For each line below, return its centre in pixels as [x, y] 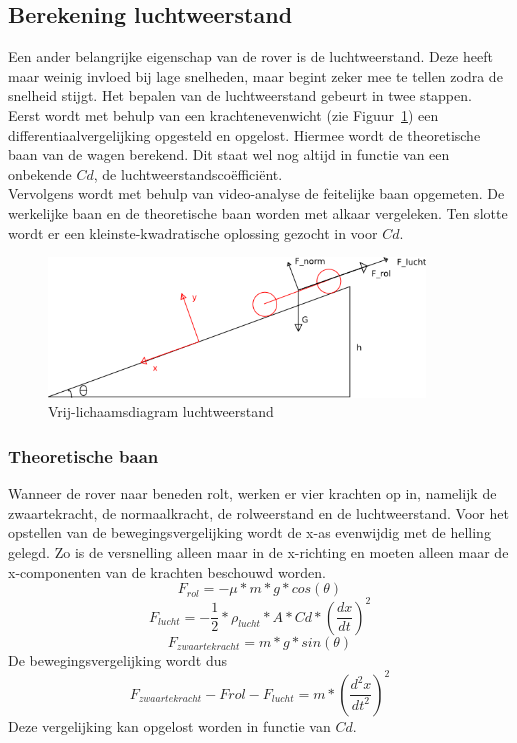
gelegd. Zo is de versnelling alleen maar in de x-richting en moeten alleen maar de [258, 551]
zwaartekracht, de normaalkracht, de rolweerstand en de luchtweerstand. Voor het [258, 512]
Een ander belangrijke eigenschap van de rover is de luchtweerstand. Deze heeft [250, 56]
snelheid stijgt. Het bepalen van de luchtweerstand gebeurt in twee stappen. [240, 95]
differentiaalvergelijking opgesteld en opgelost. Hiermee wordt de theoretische [244, 134]
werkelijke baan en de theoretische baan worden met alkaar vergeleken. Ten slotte [258, 212]
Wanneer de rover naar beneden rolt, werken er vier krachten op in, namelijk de [252, 493]
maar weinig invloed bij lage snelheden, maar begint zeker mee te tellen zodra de [255, 75]
